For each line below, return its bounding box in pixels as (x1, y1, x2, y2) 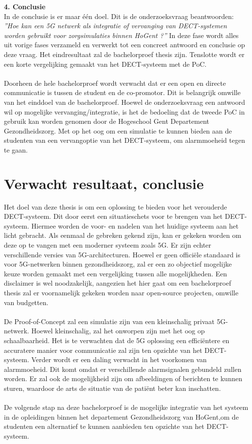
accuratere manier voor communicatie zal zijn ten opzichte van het (4, 345, 202, 355)
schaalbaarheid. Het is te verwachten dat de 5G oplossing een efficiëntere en (4, 335, 230, 345)
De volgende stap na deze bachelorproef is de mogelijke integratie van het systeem (4, 402, 249, 412)
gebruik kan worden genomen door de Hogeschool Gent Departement (4, 116, 210, 126)
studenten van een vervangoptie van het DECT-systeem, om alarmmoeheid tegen (4, 135, 245, 145)
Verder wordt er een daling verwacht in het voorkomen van (31, 354, 207, 365)
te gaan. (4, 144, 28, 154)
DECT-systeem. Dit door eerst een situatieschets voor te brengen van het (4, 211, 223, 221)
